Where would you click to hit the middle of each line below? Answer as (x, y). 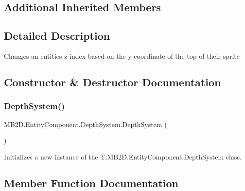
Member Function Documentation (91, 183)
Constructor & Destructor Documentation (113, 82)
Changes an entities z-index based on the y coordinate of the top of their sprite (122, 56)
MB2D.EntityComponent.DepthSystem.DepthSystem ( (86, 124)
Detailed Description (57, 36)
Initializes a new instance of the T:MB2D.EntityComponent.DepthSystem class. (123, 156)
